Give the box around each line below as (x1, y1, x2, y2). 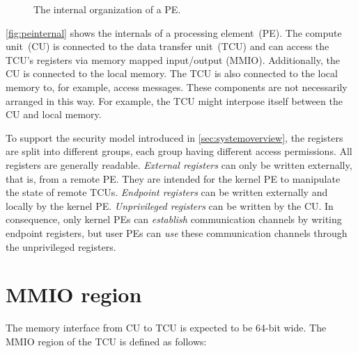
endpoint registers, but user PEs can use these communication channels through (6, 225, 348, 240)
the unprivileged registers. (6, 239, 116, 254)
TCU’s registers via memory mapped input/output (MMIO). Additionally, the (6, 52, 340, 67)
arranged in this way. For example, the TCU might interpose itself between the (6, 93, 343, 108)
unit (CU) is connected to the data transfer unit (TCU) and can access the (6, 39, 329, 54)
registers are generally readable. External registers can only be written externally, (6, 157, 352, 172)
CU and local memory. (6, 107, 102, 122)
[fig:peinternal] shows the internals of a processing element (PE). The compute (6, 25, 342, 40)
